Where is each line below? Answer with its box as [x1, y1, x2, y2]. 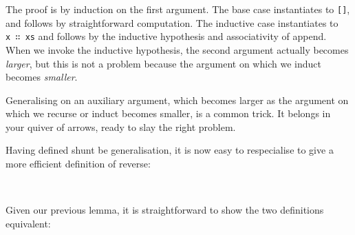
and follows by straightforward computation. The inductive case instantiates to [6, 15, 338, 30]
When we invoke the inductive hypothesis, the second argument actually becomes [6, 42, 349, 57]
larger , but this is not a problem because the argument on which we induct [6, 56, 321, 70]
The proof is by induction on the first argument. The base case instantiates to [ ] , [6, 2, 350, 16]
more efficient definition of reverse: [6, 156, 151, 171]
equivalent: [6, 216, 51, 230]
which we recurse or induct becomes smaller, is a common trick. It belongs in [6, 106, 331, 121]
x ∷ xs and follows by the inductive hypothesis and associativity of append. [6, 29, 327, 43]
